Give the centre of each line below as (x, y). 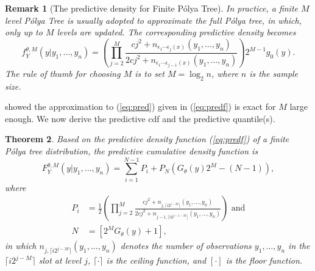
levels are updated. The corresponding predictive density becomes (176, 32)
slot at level (60, 260)
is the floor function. (264, 260)
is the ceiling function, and (156, 260)
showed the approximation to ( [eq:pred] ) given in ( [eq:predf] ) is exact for (140, 107)
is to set (150, 73)
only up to (24, 32)
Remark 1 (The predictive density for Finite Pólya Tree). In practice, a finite (151, 8)
